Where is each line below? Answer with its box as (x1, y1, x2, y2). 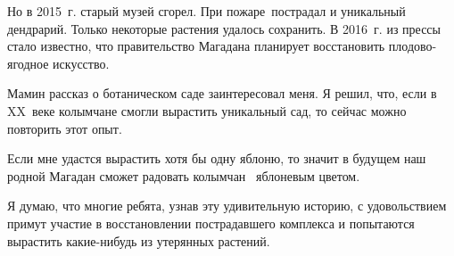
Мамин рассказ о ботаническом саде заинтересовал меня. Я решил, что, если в (7, 84, 437, 103)
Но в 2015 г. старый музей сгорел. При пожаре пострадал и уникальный (7, 2, 406, 20)
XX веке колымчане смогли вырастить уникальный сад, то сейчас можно (7, 101, 407, 120)
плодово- (388, 37, 437, 55)
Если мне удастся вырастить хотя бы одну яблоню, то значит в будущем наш (7, 149, 426, 168)
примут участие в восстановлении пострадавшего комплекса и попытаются (7, 213, 415, 232)
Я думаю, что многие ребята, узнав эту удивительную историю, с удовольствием (7, 196, 447, 215)
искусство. (53, 54, 110, 72)
